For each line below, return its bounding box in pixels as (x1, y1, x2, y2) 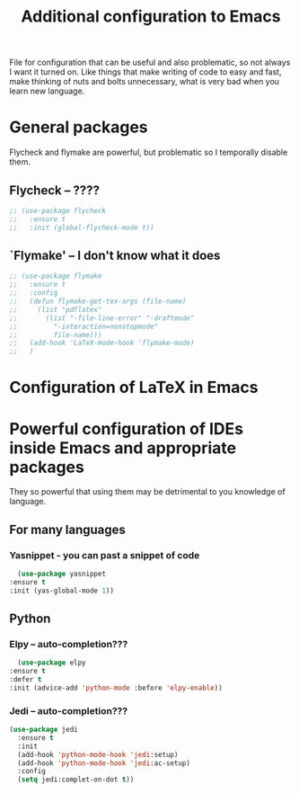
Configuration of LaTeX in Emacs (9, 378, 259, 397)
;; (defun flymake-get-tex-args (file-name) (9, 297, 187, 306)
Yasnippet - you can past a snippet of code (9, 548, 200, 561)
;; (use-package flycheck (9, 206, 106, 215)
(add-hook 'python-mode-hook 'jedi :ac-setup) (17, 758, 191, 768)
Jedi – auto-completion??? (9, 704, 128, 717)
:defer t (9, 675, 42, 684)
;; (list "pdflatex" (9, 305, 102, 314)
